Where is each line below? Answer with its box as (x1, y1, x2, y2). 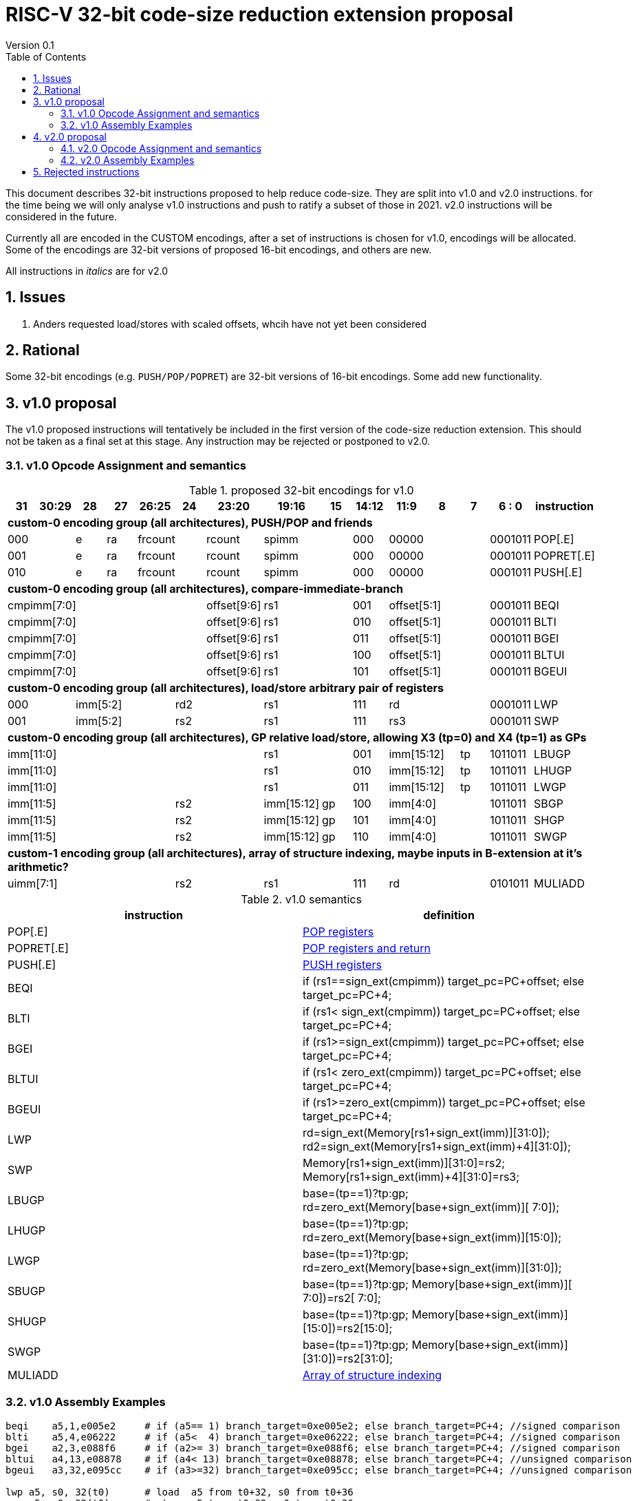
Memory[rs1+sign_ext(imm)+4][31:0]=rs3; (303, 1170, 520, 1184)
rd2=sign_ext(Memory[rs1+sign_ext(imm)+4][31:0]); (303, 1140, 571, 1154)
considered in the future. (6, 210, 117, 222)
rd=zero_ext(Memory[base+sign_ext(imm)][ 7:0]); (303, 1200, 560, 1215)
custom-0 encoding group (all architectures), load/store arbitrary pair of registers (8, 681, 444, 695)
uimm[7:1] (8, 877, 58, 891)
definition (423, 908, 475, 923)
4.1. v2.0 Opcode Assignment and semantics (61, 142, 262, 154)
